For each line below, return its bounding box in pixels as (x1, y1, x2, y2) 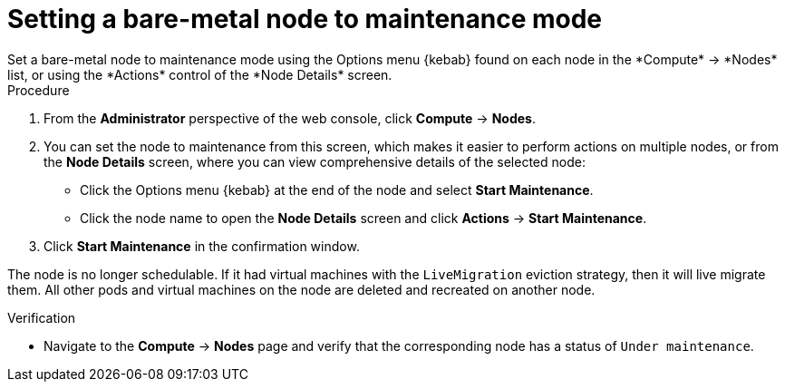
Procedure (7, 82, 70, 98)
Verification (7, 309, 76, 326)
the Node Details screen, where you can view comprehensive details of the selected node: (44, 153, 586, 170)
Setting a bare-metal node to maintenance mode (7, 4, 603, 34)
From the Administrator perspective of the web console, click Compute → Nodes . (44, 110, 536, 126)
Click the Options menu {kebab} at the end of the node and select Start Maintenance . (80, 181, 594, 198)
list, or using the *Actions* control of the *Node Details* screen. (7, 66, 392, 83)
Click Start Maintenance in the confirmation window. (44, 238, 360, 254)
